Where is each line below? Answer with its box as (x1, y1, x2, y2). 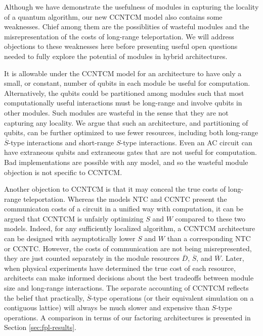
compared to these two (175, 213, 246, 223)
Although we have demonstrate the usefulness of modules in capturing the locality (4, 2, 259, 12)
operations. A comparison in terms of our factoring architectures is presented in (4, 312, 251, 322)
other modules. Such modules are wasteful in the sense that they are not (4, 107, 229, 118)
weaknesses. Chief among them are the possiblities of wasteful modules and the (4, 21, 249, 32)
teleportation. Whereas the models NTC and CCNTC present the (23, 193, 227, 204)
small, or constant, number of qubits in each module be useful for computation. (4, 78, 250, 88)
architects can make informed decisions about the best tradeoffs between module (4, 272, 254, 283)
